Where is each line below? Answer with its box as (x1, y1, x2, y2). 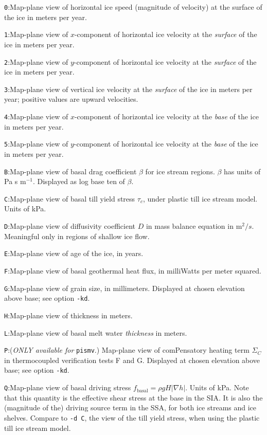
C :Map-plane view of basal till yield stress (4, 193, 135, 204)
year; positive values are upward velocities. (4, 94, 138, 104)
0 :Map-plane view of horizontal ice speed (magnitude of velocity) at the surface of (4, 2, 262, 12)
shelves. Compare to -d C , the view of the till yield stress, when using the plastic (4, 412, 260, 423)
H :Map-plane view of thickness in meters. (4, 310, 133, 320)
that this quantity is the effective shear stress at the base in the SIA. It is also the (4, 392, 263, 403)
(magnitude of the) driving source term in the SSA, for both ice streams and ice (4, 402, 257, 413)
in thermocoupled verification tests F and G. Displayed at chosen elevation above (4, 354, 260, 365)
